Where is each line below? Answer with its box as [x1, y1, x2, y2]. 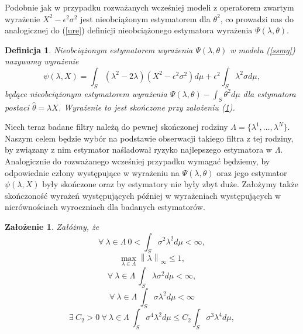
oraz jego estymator [216, 166, 287, 178]
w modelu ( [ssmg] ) [230, 43, 295, 56]
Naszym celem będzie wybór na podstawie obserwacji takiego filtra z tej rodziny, [5, 132, 294, 144]
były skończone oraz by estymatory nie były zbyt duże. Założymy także [42, 178, 299, 190]
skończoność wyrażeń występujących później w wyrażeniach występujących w [5, 189, 281, 201]
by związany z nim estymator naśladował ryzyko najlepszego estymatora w [5, 143, 272, 156]
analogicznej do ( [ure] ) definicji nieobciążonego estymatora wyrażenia [5, 24, 253, 36]
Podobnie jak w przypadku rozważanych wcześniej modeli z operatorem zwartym [5, 1, 294, 13]
